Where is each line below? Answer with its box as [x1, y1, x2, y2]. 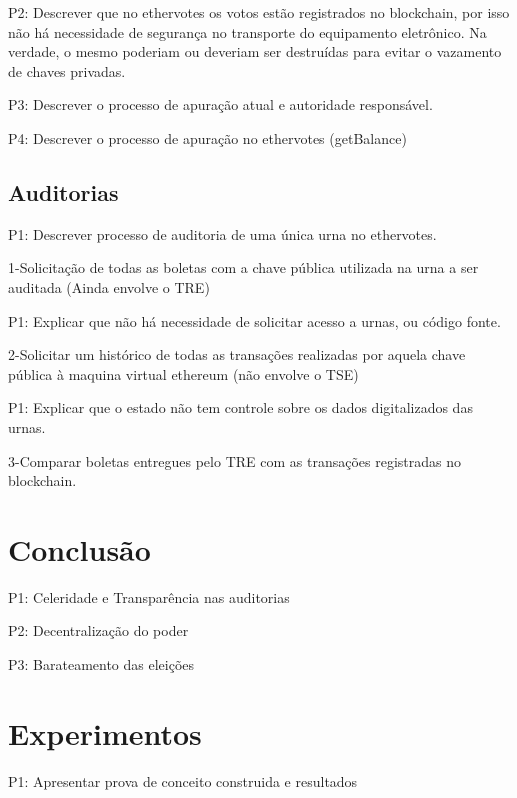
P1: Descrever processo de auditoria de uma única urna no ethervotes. [8, 223, 437, 244]
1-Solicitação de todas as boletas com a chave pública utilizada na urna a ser [8, 257, 479, 278]
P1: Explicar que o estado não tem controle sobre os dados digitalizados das [8, 397, 473, 418]
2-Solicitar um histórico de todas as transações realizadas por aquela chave [8, 344, 466, 365]
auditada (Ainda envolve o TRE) [8, 276, 210, 297]
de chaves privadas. [8, 60, 126, 81]
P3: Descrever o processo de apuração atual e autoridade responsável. [8, 94, 433, 115]
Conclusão [8, 528, 151, 569]
